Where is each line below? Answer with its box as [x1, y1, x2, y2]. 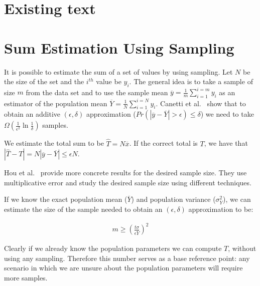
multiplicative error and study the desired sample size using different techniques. [4, 177, 251, 187]
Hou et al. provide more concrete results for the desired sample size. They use [4, 167, 247, 178]
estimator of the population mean [4, 98, 107, 108]
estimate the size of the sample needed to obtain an [4, 204, 163, 214]
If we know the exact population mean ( [4, 194, 127, 204]
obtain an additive [4, 109, 61, 119]
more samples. [4, 272, 48, 282]
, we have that [204, 138, 248, 148]
